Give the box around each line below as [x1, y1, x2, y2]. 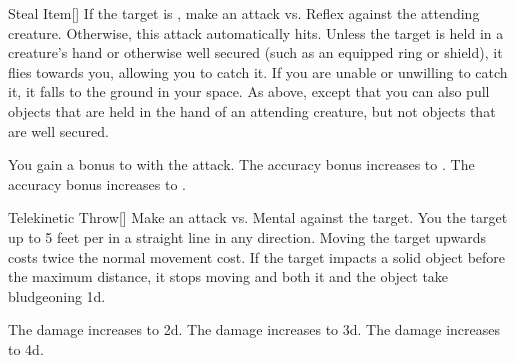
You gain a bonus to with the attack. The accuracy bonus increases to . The [8, 154, 475, 175]
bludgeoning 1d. [8, 285, 106, 306]
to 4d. [8, 338, 44, 359]
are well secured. [8, 120, 109, 141]
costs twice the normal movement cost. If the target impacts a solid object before [8, 246, 506, 267]
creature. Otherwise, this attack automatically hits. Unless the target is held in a [8, 22, 504, 43]
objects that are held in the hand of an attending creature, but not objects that [8, 100, 496, 121]
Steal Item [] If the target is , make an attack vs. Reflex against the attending [8, 3, 480, 23]
